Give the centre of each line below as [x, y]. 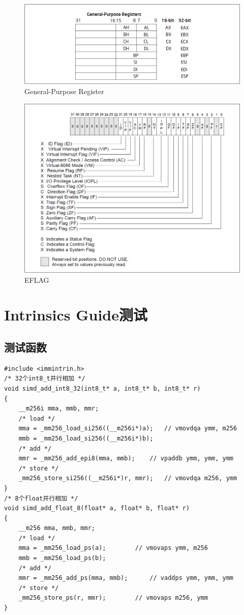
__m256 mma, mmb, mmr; [57, 528]
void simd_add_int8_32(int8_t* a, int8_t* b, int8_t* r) [102, 388]
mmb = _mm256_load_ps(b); [62, 558]
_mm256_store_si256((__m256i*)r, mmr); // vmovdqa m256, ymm [128, 478]
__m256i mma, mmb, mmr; [59, 409]
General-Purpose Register [64, 91]
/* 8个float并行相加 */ [41, 498]
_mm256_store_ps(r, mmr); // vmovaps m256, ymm [113, 598]
